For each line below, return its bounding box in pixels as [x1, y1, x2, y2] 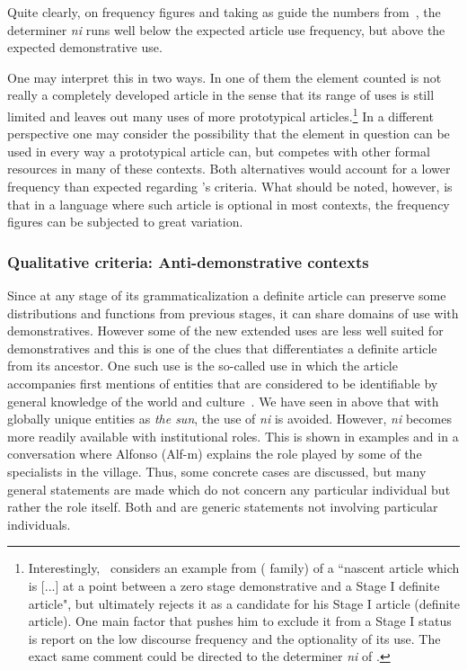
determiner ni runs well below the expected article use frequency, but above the [7, 20, 445, 39]
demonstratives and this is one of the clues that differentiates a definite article [7, 338, 437, 357]
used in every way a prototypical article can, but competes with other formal [7, 141, 430, 160]
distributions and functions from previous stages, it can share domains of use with [7, 303, 459, 322]
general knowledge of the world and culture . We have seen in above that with [7, 391, 439, 410]
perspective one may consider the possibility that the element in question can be [7, 124, 450, 143]
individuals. [7, 514, 71, 533]
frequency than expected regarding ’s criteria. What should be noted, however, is [7, 177, 453, 195]
